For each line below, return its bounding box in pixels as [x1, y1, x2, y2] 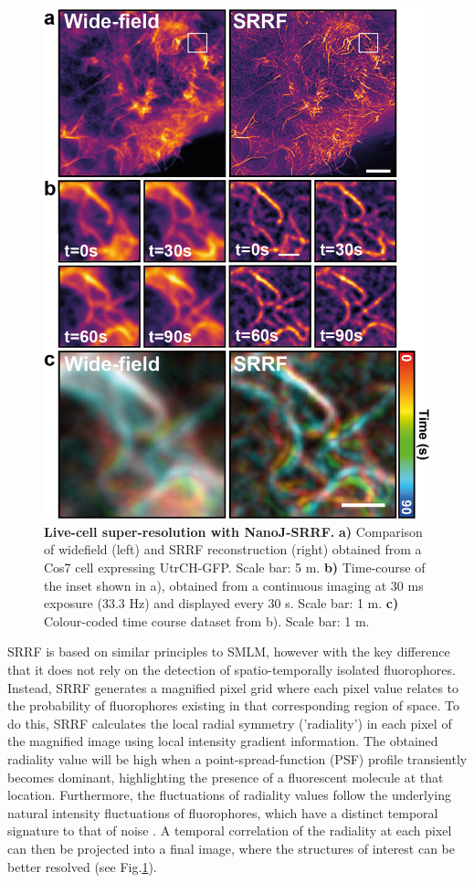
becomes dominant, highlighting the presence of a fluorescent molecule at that [7, 767, 444, 786]
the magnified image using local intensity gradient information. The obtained [7, 731, 438, 751]
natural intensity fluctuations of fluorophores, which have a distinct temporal [7, 803, 438, 822]
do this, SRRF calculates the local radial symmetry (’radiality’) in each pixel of [7, 713, 452, 732]
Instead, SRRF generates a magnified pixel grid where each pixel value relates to [7, 678, 459, 697]
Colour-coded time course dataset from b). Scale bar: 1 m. [44, 611, 370, 630]
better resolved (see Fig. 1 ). [7, 857, 157, 876]
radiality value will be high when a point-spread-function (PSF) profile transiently [7, 749, 468, 768]
